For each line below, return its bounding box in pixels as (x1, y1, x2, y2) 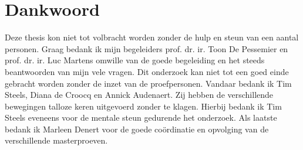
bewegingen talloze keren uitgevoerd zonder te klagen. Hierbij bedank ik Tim (5, 100, 282, 112)
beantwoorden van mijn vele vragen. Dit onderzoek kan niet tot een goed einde (5, 65, 289, 77)
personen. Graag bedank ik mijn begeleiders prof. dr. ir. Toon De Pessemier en (5, 42, 288, 54)
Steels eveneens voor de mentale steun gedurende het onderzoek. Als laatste (5, 111, 277, 124)
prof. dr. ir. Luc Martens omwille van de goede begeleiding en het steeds (5, 54, 265, 66)
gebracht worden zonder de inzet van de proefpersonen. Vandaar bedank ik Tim (5, 77, 292, 89)
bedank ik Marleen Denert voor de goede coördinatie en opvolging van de (5, 122, 269, 135)
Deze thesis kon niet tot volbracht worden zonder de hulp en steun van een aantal (5, 31, 299, 43)
